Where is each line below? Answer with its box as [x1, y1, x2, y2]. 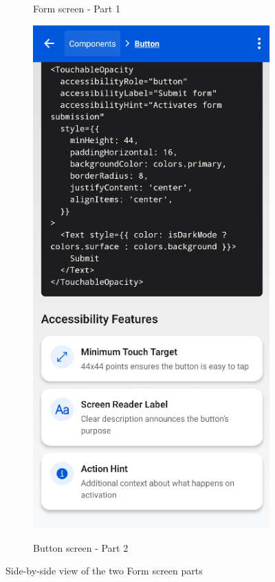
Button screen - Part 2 [33, 540, 129, 554]
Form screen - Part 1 [33, 1, 120, 15]
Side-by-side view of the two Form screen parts [5, 563, 203, 578]
